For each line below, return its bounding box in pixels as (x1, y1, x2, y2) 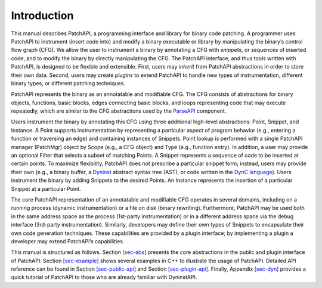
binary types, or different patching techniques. (11, 79, 125, 86)
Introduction (11, 9, 74, 22)
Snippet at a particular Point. (11, 185, 81, 192)
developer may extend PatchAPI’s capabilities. (11, 237, 125, 244)
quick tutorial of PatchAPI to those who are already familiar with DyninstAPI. (11, 274, 197, 281)
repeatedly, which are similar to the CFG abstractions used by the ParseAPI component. (11, 107, 227, 114)
